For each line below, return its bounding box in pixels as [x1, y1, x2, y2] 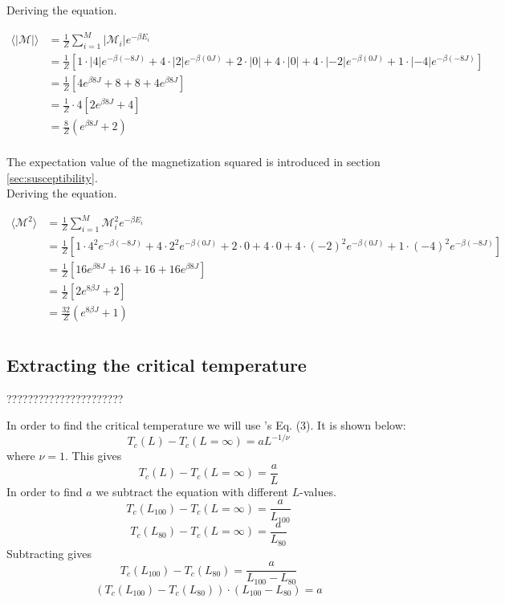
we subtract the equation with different [96, 483, 289, 499]
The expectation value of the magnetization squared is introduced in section [6, 153, 381, 170]
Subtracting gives [6, 544, 92, 561]
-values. [299, 483, 336, 499]
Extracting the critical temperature [6, 352, 307, 377]
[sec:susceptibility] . [6, 169, 98, 185]
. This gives [65, 447, 122, 464]
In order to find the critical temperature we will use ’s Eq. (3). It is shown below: [6, 417, 406, 434]
